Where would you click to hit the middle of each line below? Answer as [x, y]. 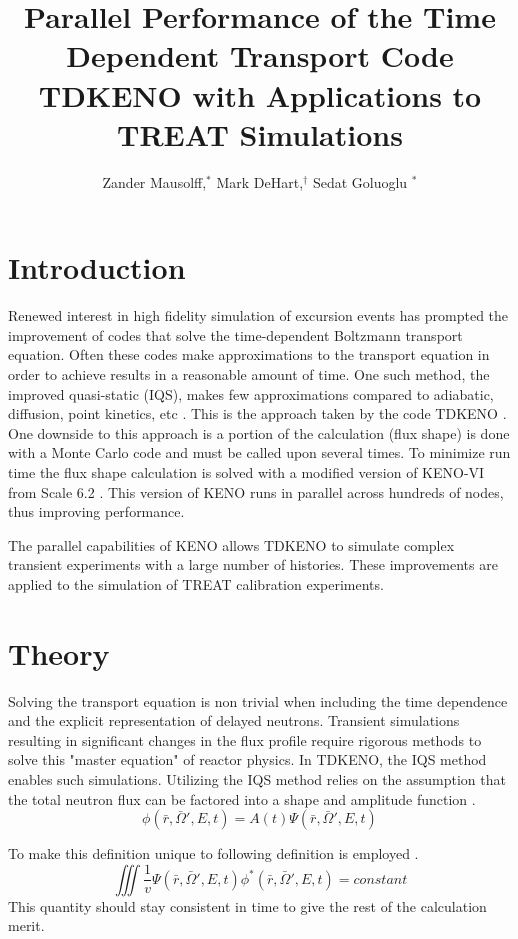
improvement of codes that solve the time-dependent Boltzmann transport [235, 334]
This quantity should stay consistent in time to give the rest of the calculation [247, 905]
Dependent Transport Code [260, 55]
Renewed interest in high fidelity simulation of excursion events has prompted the [258, 315]
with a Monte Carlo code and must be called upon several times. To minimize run [259, 452]
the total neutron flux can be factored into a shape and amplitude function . [242, 798]
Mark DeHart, [260, 181]
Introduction [97, 267]
